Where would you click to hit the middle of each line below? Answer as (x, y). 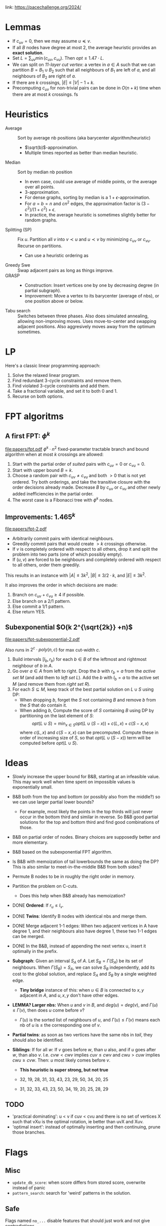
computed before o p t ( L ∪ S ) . (49, 743)
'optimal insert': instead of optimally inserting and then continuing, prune (86, 1127)
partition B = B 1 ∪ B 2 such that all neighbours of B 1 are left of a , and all (84, 70)
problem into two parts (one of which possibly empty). (68, 554)
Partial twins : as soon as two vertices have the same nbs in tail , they (82, 1034)
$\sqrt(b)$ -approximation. (51, 147)
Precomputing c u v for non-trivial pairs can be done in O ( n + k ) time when (86, 88)
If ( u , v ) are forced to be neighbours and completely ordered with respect (86, 560)
